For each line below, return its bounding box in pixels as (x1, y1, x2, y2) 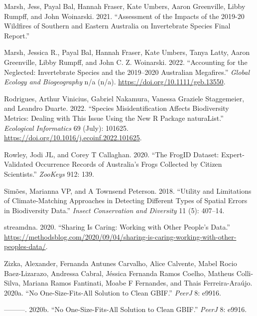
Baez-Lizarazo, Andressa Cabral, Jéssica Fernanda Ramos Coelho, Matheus (4, 268, 234, 278)
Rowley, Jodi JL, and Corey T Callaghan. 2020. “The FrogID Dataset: (4, 149, 219, 159)
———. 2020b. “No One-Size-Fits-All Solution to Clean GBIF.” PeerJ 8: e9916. (4, 304, 247, 315)
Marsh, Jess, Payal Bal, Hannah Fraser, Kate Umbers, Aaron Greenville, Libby (4, 1, 246, 11)
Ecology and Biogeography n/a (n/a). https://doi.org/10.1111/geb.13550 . (4, 76, 226, 87)
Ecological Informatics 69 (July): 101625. (4, 122, 128, 133)
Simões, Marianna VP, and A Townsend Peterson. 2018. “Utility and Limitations (4, 185, 252, 196)
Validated (4, 159, 33, 169)
